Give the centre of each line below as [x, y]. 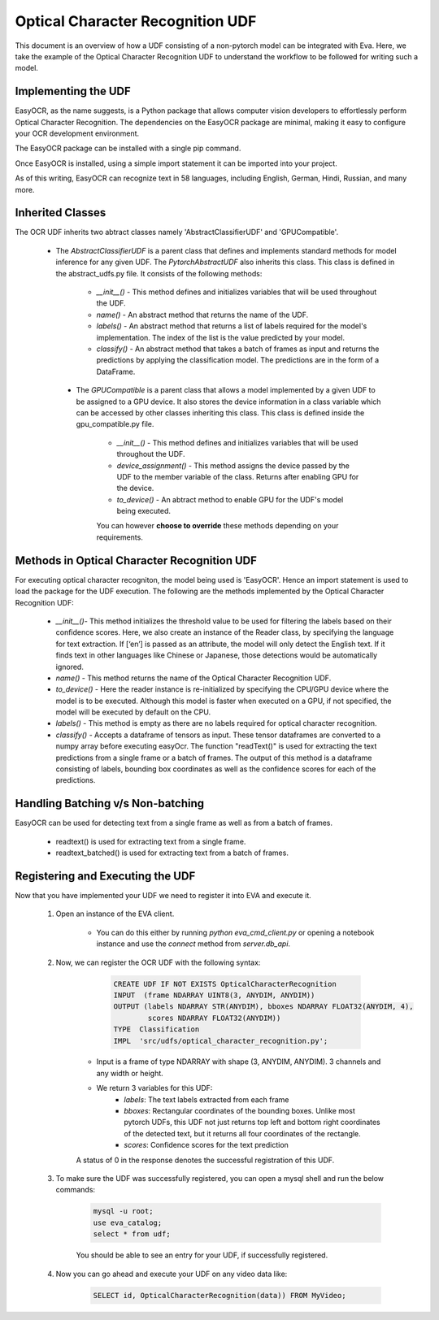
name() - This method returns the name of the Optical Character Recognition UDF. [193, 678]
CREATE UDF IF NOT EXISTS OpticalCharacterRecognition [225, 984]
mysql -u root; [123, 1211]
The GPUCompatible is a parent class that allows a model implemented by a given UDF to [226, 390]
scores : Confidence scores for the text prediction [206, 1145]
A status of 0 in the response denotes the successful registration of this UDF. [205, 1160]
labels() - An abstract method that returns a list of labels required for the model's [232, 326]
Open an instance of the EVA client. [115, 914]
